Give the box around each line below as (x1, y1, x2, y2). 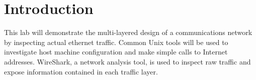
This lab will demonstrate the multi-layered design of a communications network (4, 27, 252, 37)
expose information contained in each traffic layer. (4, 66, 158, 76)
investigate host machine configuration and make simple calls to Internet (4, 46, 228, 57)
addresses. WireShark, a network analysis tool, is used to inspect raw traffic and (4, 56, 251, 66)
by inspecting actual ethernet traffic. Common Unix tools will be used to (4, 36, 228, 47)
